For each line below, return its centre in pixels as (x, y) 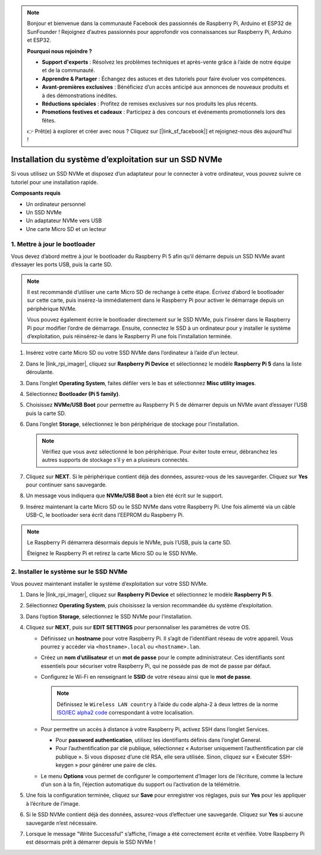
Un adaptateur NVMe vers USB (64, 221)
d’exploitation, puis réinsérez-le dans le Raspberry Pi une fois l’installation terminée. (130, 336)
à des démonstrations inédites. (80, 95)
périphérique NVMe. (52, 308)
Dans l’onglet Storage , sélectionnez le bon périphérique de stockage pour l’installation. (132, 424)
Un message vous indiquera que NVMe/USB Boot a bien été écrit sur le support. (125, 496)
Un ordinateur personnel (56, 204)
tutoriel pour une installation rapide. (54, 182)
